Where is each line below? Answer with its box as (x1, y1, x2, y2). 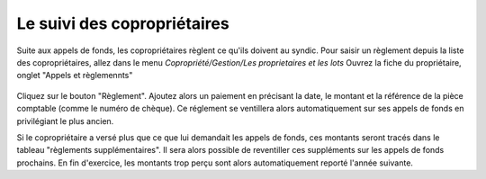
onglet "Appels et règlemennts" (16, 70, 133, 81)
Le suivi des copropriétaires (16, 13, 229, 33)
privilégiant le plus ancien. (16, 115, 114, 126)
